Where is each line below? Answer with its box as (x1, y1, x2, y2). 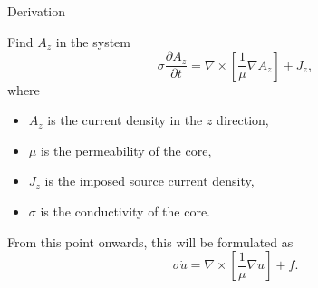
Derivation (7, 2, 66, 20)
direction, (217, 110, 269, 130)
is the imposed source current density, (44, 171, 255, 190)
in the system (55, 32, 130, 51)
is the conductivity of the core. (40, 202, 211, 221)
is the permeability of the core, (40, 140, 212, 159)
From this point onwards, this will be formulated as (7, 232, 294, 251)
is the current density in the (47, 110, 203, 130)
